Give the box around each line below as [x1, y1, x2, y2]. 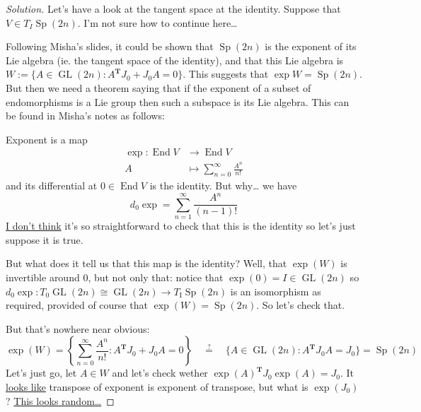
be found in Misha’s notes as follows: [6, 108, 165, 123]
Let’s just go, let [6, 365, 77, 380]
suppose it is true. [6, 232, 83, 247]
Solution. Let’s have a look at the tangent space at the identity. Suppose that [6, 1, 341, 16]
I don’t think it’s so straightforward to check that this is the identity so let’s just [6, 218, 356, 233]
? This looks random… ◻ [6, 393, 115, 408]
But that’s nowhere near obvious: [6, 321, 150, 336]
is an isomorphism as [230, 283, 321, 298]
